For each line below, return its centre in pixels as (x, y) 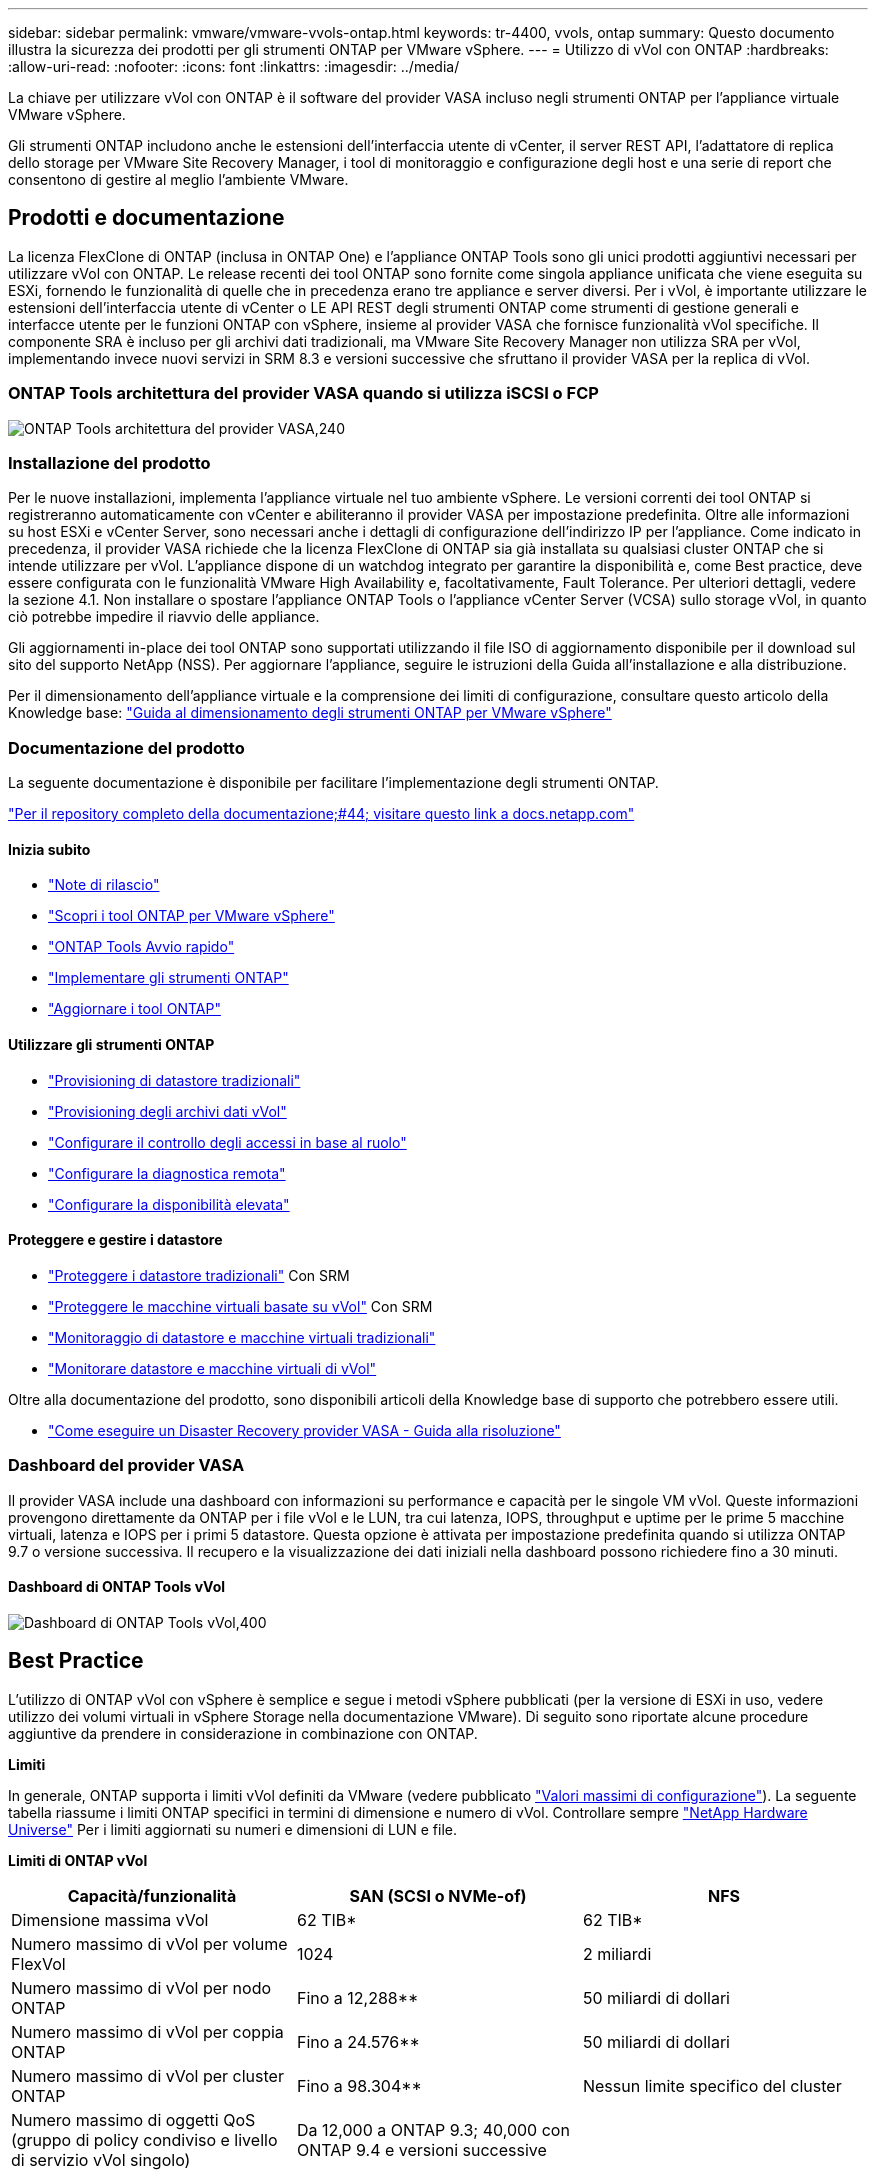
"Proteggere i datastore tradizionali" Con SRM (199, 1275)
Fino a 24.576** (358, 2041)
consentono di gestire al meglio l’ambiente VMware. (178, 179)
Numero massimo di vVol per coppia (147, 2031)
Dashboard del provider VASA (126, 1465)
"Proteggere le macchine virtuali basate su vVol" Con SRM (240, 1306)
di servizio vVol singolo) (101, 2159)
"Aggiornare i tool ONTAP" (134, 1009)
